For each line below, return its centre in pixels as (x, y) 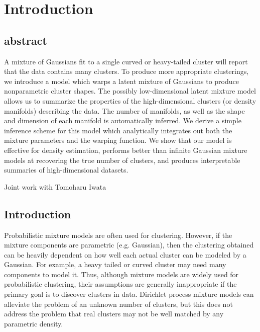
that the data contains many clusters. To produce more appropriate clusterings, (126, 71)
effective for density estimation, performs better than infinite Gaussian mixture (126, 150)
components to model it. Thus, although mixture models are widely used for (121, 274)
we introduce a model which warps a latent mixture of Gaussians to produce (121, 81)
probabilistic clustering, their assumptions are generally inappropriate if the (120, 284)
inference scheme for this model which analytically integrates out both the (118, 130)
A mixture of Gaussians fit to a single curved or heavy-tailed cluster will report (126, 61)
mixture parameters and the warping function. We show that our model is (118, 140)
